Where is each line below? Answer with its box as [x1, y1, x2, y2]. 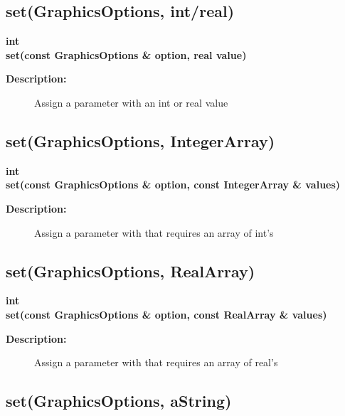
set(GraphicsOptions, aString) [6, 390, 232, 412]
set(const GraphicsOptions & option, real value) [6, 47, 247, 62]
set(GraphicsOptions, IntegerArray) [6, 129, 275, 151]
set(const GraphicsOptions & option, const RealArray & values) [6, 306, 327, 321]
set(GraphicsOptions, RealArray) [6, 260, 255, 282]
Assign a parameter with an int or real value [34, 95, 228, 110]
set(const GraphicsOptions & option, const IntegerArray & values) [6, 177, 341, 192]
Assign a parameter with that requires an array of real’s [34, 355, 278, 370]
